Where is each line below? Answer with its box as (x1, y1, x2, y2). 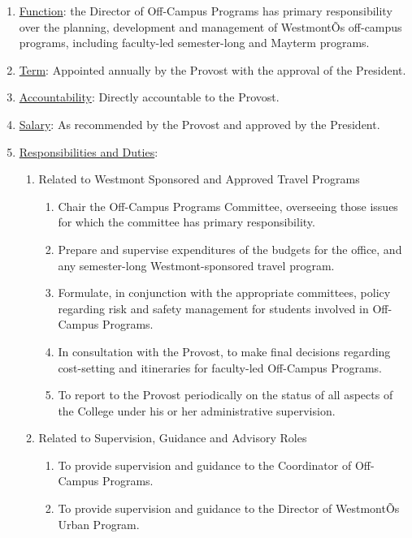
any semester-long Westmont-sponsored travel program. (58, 256, 335, 273)
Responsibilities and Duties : (19, 143, 158, 160)
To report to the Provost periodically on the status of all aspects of (58, 386, 393, 403)
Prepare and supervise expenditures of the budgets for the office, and (58, 240, 402, 257)
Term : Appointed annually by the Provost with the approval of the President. (19, 61, 406, 78)
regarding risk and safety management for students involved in (58, 299, 369, 316)
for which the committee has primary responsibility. (58, 213, 315, 230)
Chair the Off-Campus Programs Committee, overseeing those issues (58, 197, 398, 214)
